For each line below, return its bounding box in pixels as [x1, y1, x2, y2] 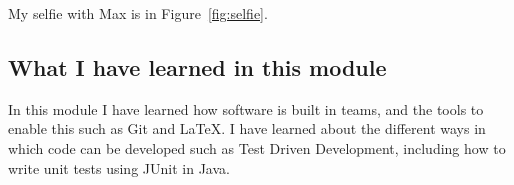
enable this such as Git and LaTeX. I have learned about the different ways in [8, 118, 486, 139]
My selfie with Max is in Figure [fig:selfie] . [8, 3, 268, 23]
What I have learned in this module [8, 51, 387, 82]
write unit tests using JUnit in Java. [8, 157, 230, 178]
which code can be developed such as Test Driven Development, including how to [8, 137, 506, 158]
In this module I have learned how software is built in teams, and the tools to [8, 98, 484, 119]
